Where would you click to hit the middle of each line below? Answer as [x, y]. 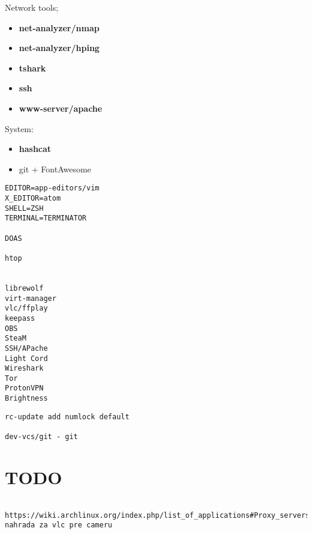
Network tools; [32, 7]
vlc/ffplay [26, 308]
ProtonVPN [24, 388]
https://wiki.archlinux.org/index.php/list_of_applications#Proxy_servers [157, 515]
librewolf [24, 288]
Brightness [26, 399]
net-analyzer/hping [59, 48]
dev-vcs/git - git [41, 437]
